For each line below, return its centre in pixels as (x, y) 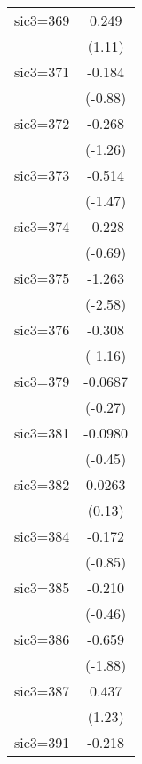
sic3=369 (42, 20)
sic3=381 (42, 433)
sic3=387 (42, 691)
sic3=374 (42, 226)
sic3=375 (42, 278)
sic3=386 (42, 639)
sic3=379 (42, 381)
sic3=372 (42, 123)
